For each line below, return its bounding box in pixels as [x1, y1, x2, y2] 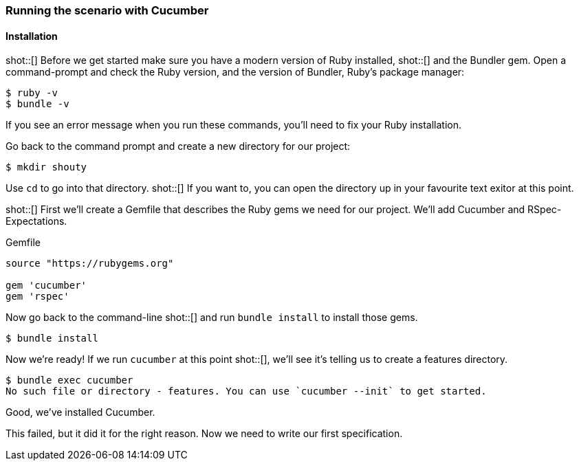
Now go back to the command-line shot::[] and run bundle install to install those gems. [6, 311, 418, 324]
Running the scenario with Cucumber [6, 3, 209, 17]
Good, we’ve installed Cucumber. [6, 406, 155, 419]
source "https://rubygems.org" [6, 258, 174, 269]
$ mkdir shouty [6, 162, 87, 173]
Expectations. [6, 215, 67, 228]
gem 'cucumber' [6, 280, 87, 291]
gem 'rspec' [6, 291, 69, 302]
